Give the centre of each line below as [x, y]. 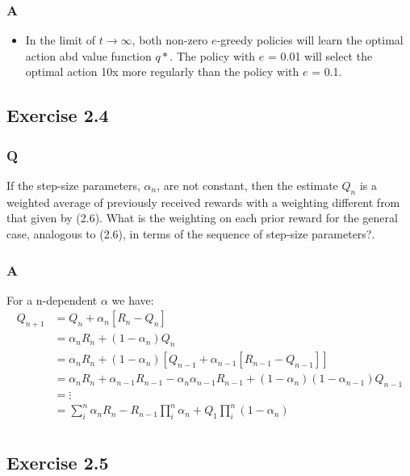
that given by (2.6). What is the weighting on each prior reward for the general [202, 218]
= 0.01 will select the [320, 55]
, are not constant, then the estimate [247, 185]
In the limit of [61, 40]
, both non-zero [170, 40]
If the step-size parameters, [73, 185]
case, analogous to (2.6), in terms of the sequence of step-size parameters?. [191, 233]
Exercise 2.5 [58, 462]
